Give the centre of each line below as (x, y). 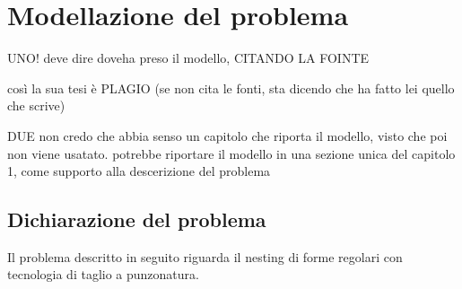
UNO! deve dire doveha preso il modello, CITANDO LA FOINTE (188, 58)
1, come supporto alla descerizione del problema (139, 171)
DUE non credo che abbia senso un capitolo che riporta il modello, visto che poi (227, 135)
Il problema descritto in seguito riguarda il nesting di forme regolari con (205, 256)
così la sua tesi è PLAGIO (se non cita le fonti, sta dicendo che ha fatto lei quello (231, 88)
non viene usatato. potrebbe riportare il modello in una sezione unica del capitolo (231, 153)
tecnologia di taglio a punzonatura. (103, 274)
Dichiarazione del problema (137, 219)
